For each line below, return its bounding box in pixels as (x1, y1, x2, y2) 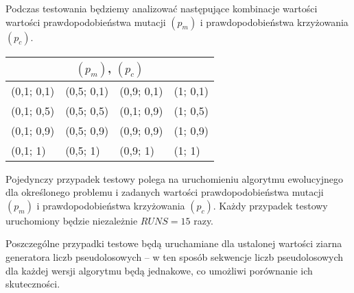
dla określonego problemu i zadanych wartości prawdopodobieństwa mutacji (5, 185, 324, 199)
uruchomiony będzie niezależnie (5, 213, 138, 227)
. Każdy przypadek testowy (213, 198, 328, 212)
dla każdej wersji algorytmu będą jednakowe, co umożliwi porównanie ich (5, 263, 313, 277)
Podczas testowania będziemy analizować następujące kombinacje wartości (5, 1, 318, 15)
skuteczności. (5, 277, 60, 291)
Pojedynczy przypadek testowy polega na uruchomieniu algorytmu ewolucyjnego (5, 171, 343, 186)
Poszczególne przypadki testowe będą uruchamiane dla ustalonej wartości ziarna (5, 236, 342, 251)
